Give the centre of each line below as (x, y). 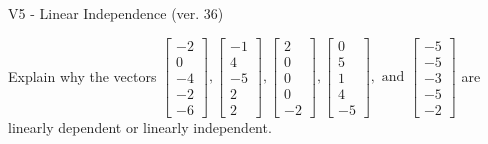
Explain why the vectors (82, 75)
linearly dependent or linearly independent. (140, 126)
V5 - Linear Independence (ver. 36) (116, 13)
